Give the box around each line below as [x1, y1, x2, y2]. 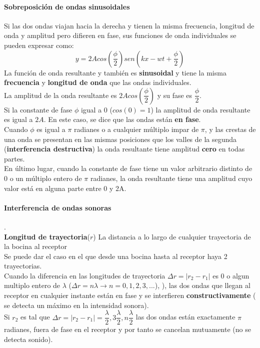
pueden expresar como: [4, 39, 74, 50]
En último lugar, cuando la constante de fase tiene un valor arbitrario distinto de [4, 163, 252, 173]
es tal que [20, 311, 50, 322]
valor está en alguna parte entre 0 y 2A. [4, 182, 126, 193]
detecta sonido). [4, 333, 53, 344]
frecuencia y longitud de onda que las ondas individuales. [4, 77, 191, 87]
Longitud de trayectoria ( [4, 231, 90, 241]
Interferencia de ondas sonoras [4, 202, 111, 212]
